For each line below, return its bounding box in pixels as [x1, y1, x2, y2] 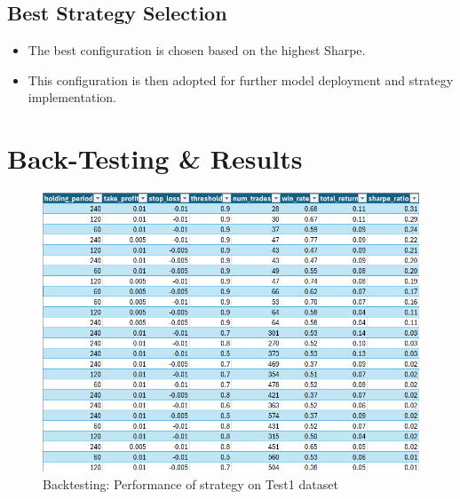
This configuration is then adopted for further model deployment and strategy [28, 70, 454, 89]
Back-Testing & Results [7, 140, 303, 177]
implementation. [28, 88, 116, 107]
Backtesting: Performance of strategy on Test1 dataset [43, 475, 338, 494]
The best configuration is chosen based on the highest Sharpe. [28, 41, 366, 59]
